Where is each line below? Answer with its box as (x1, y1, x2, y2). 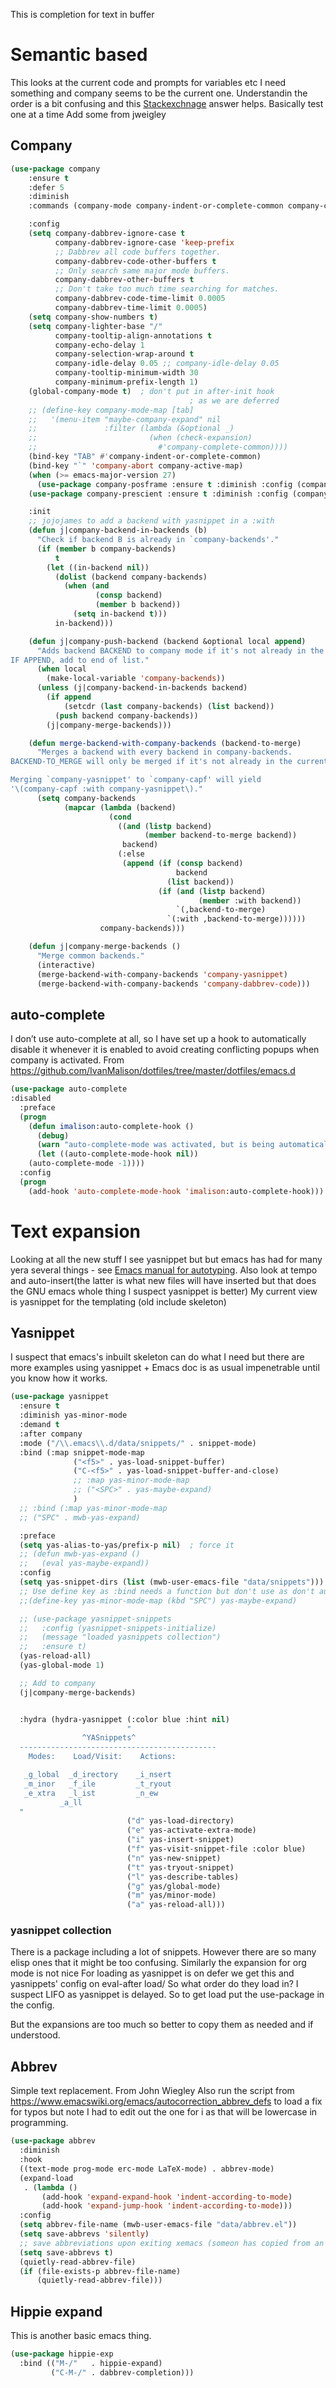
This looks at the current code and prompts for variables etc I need (10, 76, 287, 88)
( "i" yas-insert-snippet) (126, 1835, 235, 1845)
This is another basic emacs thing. (10, 2330, 152, 2342)
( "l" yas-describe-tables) (126, 1872, 240, 1882)
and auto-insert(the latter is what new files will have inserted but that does (10, 1274, 317, 1286)
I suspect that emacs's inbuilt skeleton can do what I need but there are (10, 1351, 305, 1363)
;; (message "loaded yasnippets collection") (19, 1632, 222, 1643)
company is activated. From (10, 1054, 125, 1066)
